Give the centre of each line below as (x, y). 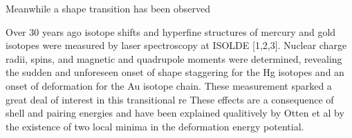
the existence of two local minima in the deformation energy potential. (155, 126)
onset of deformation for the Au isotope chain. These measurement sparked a (169, 85)
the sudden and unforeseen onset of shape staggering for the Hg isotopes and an (175, 72)
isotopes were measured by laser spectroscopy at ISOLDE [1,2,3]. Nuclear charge (176, 45)
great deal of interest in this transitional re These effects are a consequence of (170, 99)
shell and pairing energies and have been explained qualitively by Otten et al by (175, 113)
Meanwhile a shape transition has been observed (108, 8)
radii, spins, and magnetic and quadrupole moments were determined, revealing (174, 58)
